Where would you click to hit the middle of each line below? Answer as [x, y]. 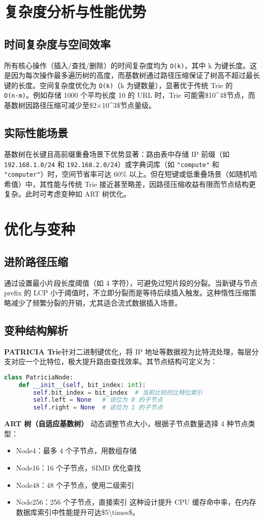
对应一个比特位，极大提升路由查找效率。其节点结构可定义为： [114, 361]
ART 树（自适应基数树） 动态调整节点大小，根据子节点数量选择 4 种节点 [126, 423]
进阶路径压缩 [36, 261]
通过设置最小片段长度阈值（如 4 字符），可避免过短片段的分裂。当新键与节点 [131, 282]
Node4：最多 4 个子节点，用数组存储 [76, 450]
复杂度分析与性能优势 [75, 11]
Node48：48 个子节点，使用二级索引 [75, 485]
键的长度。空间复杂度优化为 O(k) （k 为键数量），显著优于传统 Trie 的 [119, 85]
